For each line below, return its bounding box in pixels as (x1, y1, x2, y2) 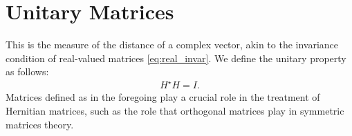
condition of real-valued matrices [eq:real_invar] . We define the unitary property (6, 50, 346, 65)
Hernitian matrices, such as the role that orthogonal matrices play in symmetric (6, 104, 344, 118)
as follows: (6, 64, 49, 79)
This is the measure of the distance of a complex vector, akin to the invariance (6, 37, 339, 52)
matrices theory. (6, 117, 74, 131)
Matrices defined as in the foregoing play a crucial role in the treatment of (6, 90, 320, 104)
